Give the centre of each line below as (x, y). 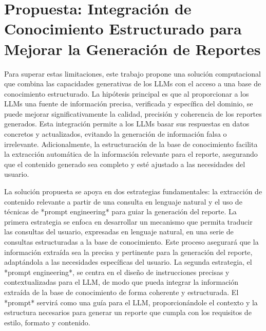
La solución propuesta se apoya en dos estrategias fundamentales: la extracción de (133, 191)
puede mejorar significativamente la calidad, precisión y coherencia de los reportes (133, 113)
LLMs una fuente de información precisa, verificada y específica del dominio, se (129, 104)
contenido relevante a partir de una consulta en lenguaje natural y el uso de (123, 201)
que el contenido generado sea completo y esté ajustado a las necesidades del (125, 164)
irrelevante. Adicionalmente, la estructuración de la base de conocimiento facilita (131, 144)
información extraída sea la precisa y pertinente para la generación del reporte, (128, 252)
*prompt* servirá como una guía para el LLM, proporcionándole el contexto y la (131, 302)
